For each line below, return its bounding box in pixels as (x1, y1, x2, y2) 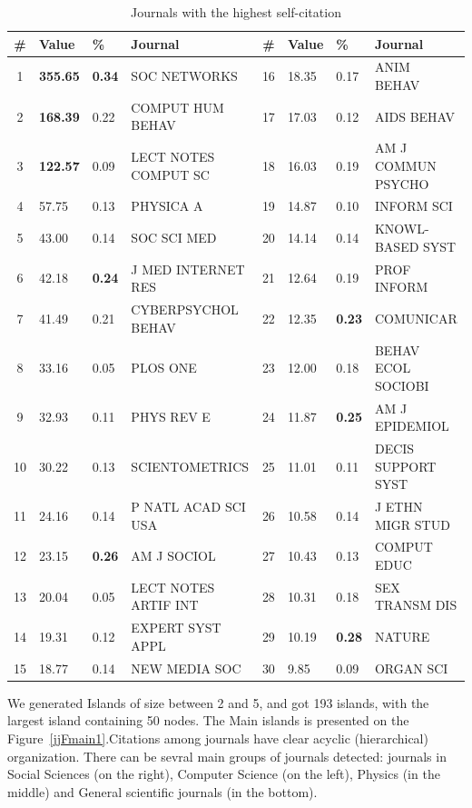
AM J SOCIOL (131, 546, 216, 565)
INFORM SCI (374, 196, 453, 215)
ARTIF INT (131, 595, 199, 614)
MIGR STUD (374, 514, 450, 534)
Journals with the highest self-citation (131, 3, 341, 21)
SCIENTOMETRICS (131, 456, 250, 475)
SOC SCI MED (131, 227, 217, 246)
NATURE (374, 627, 430, 646)
